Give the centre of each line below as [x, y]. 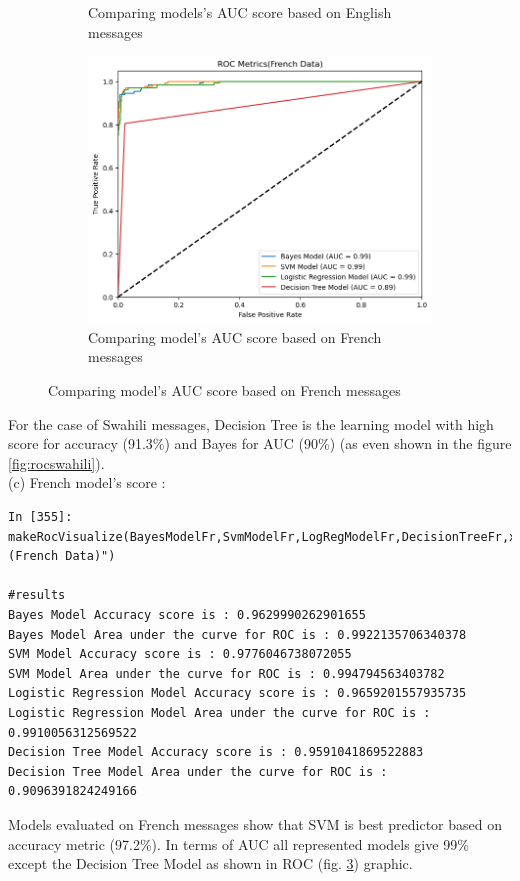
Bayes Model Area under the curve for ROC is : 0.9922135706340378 [237, 634]
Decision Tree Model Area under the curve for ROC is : [198, 771]
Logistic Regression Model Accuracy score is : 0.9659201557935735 [237, 693]
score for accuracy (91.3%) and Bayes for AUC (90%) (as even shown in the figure [260, 443]
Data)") [90, 556]
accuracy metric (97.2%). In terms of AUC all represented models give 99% [238, 843]
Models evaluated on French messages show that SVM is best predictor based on [255, 823]
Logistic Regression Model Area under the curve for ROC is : [219, 712]
